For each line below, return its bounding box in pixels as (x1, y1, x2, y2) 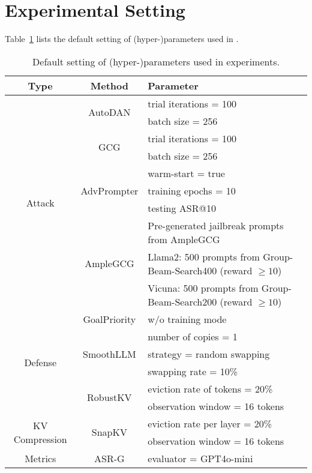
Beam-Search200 (148, 294, 217, 309)
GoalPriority (83, 312, 136, 326)
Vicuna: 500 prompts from (148, 280, 259, 295)
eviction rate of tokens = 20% (148, 381, 273, 396)
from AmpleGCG (148, 232, 220, 246)
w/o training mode (148, 312, 227, 326)
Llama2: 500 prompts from (148, 249, 260, 264)
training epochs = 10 (148, 183, 236, 197)
